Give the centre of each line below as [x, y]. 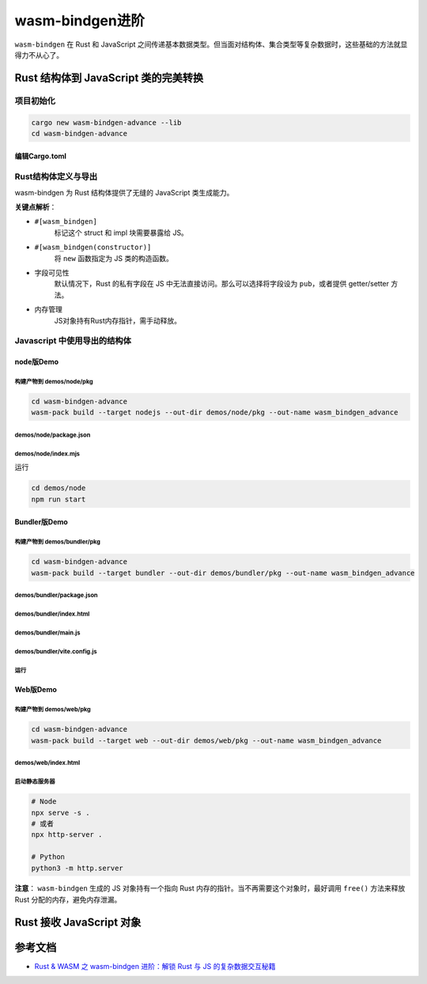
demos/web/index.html [47, 763]
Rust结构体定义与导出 [56, 176]
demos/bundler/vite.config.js [56, 652]
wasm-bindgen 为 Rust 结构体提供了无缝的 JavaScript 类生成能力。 [124, 192]
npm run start [59, 499]
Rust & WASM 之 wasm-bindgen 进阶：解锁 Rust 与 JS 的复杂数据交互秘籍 [155, 966]
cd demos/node [59, 488]
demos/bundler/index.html [52, 614]
